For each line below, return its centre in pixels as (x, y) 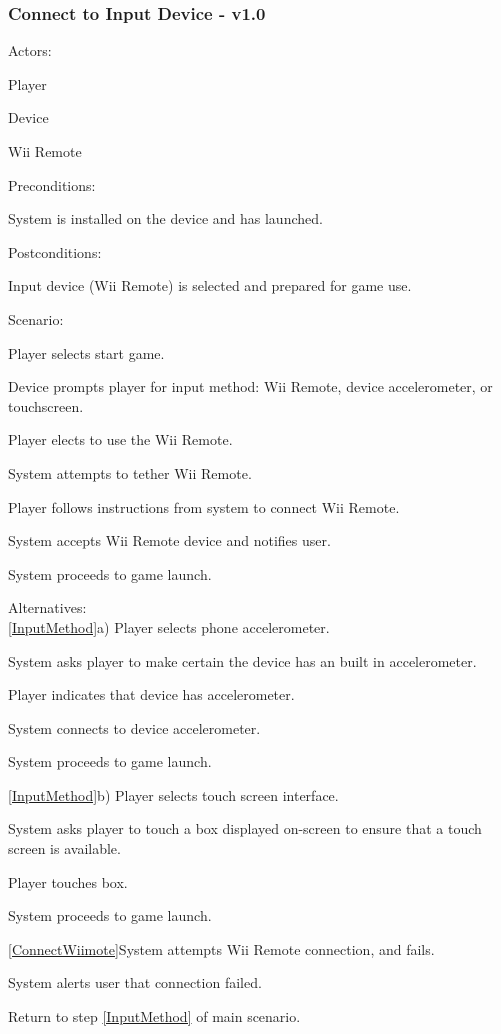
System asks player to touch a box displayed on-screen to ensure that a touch (245, 828)
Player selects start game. (86, 352)
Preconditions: (52, 184)
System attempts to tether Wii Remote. (130, 472)
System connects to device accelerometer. (134, 727)
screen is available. (64, 848)
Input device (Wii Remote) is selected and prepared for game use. (210, 285)
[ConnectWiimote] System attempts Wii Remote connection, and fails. (221, 948)
